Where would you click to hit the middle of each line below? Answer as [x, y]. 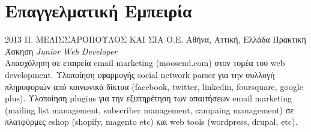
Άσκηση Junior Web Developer [61, 51]
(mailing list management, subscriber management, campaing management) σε [149, 109]
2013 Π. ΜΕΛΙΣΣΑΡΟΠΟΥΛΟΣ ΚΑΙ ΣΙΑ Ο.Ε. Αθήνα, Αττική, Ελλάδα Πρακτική [155, 39]
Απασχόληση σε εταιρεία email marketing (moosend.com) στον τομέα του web [145, 63]
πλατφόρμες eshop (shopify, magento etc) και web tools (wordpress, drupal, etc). [151, 121]
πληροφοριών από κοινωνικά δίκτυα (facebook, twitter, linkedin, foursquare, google [154, 86]
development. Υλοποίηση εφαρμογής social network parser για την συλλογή [140, 74]
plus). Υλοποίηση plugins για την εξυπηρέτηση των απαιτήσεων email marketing [149, 98]
